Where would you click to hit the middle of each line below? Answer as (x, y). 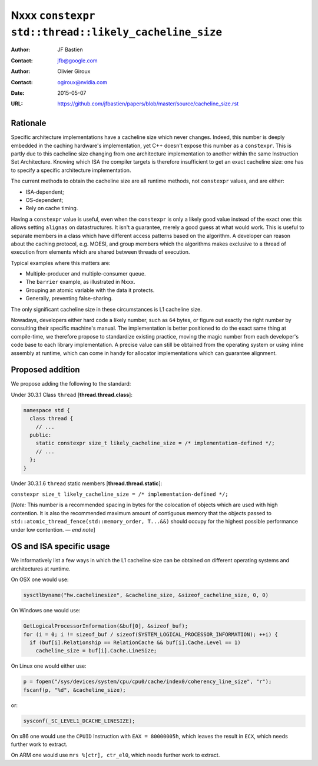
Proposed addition (45, 370)
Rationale (29, 123)
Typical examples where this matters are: (61, 263)
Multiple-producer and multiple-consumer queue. (86, 274)
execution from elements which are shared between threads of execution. (100, 252)
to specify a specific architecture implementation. (71, 170)
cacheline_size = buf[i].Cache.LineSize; (96, 651)
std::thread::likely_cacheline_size (117, 32)
